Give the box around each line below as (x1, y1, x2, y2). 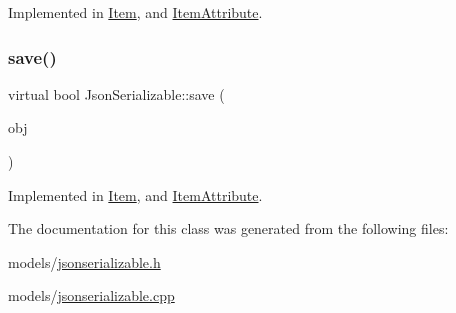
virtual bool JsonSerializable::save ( (8, 83, 225, 104)
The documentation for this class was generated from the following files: (8, 218, 449, 239)
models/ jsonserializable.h (8, 251, 161, 272)
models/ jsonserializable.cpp (8, 285, 175, 306)
